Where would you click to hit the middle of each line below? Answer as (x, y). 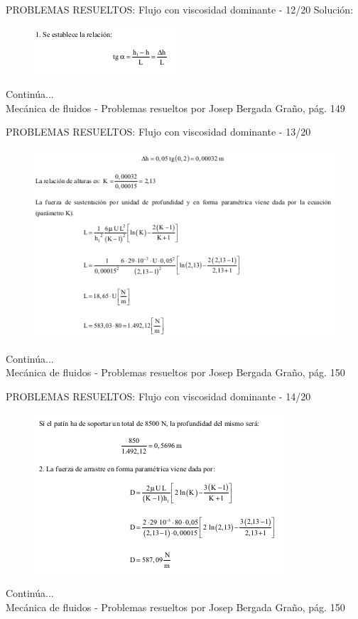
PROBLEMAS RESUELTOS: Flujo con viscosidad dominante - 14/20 (158, 396)
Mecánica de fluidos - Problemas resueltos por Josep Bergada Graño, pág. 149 (175, 108)
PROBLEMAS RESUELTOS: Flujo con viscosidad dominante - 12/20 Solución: (180, 9)
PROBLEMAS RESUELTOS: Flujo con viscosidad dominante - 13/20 (158, 132)
